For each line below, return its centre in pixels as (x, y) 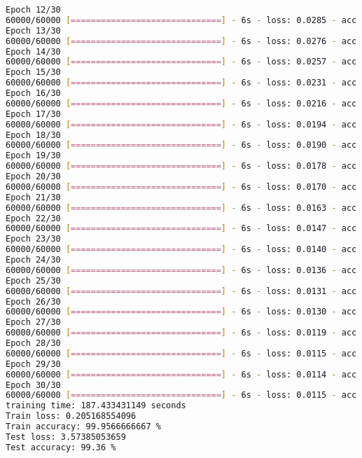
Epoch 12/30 (33, 10)
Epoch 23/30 (33, 239)
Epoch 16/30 (33, 93)
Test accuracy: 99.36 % (61, 447)
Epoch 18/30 (33, 135)
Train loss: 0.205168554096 (71, 416)
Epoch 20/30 (33, 176)
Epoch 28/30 (33, 343)
